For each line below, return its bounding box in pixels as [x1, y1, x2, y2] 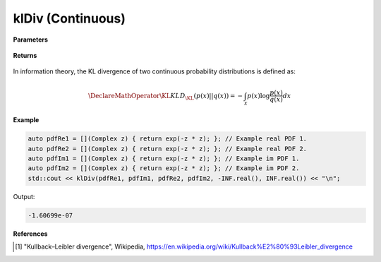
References [13, 230, 48, 238]
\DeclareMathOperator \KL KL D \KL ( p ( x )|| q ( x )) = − [88, 92, 243, 102]
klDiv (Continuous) [13, 11, 126, 26]
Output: [13, 192, 35, 201]
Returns [13, 51, 37, 59]
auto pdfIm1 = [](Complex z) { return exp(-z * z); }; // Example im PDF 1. [28, 155, 300, 162]
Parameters [13, 35, 49, 44]
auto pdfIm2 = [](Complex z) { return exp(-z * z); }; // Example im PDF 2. [28, 165, 300, 172]
